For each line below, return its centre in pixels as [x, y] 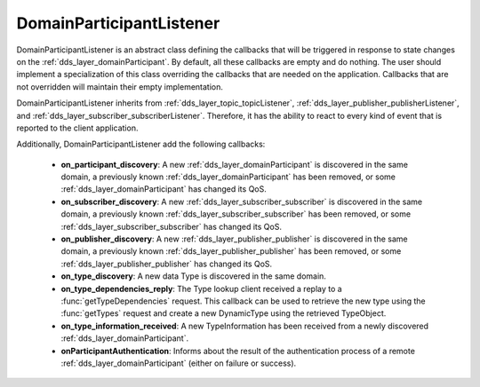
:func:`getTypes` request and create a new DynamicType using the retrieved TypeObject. [224, 313]
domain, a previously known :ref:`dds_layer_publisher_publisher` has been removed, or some [231, 251]
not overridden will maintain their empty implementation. [120, 87]
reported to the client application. [77, 128]
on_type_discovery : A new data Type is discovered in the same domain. [193, 276]
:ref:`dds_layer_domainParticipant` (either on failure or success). [179, 363]
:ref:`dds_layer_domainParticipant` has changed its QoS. [164, 189]
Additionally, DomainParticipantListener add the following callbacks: [141, 144]
